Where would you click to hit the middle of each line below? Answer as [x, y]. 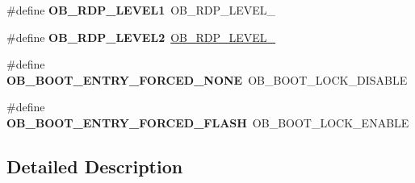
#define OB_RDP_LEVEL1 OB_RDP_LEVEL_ [141, 10]
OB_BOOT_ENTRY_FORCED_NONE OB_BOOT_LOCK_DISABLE [207, 79]
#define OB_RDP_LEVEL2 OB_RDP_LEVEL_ [141, 37]
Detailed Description [95, 166]
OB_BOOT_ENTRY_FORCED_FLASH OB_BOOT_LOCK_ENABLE [208, 122]
